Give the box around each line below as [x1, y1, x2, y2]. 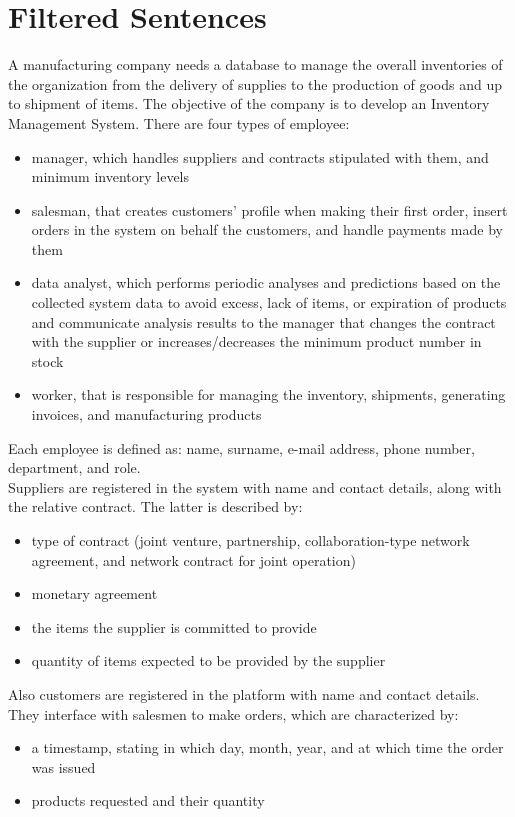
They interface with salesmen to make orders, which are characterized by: [8, 703, 459, 724]
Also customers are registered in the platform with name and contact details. [8, 683, 480, 704]
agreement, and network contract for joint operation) [31, 549, 356, 570]
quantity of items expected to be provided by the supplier [31, 650, 386, 671]
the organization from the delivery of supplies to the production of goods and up [8, 73, 502, 94]
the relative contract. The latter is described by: [8, 496, 303, 517]
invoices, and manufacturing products [31, 404, 262, 425]
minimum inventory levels [31, 166, 190, 187]
